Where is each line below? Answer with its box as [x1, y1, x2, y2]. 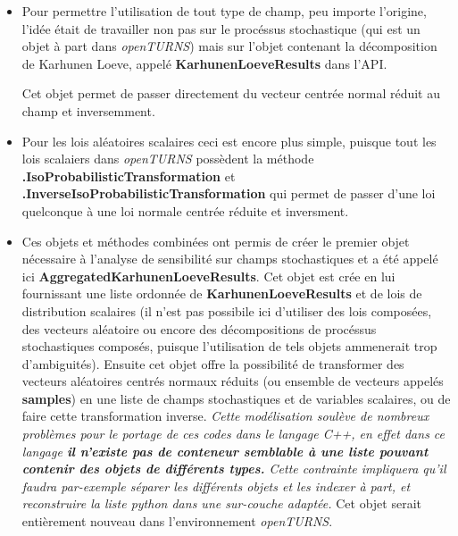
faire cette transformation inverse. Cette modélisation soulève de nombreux [21, 406, 429, 425]
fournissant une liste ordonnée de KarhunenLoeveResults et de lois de [21, 284, 422, 303]
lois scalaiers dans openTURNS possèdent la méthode [21, 149, 314, 168]
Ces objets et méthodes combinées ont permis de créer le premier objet [21, 231, 410, 250]
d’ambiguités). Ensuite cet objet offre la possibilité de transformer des [21, 354, 404, 373]
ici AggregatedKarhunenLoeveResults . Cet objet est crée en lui [21, 266, 396, 285]
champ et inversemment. [21, 101, 155, 120]
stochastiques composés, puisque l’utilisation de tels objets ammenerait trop [21, 337, 437, 356]
